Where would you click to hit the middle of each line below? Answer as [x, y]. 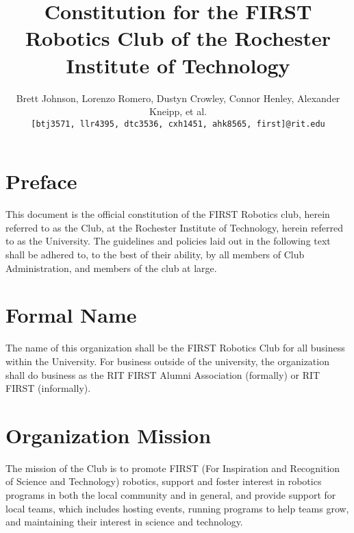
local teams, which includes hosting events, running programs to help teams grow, [177, 508]
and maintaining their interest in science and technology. [124, 522]
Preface [41, 181]
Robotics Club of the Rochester [178, 38]
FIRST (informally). [48, 388]
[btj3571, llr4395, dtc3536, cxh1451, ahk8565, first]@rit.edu [178, 124]
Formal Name [71, 315]
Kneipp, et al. [178, 111]
